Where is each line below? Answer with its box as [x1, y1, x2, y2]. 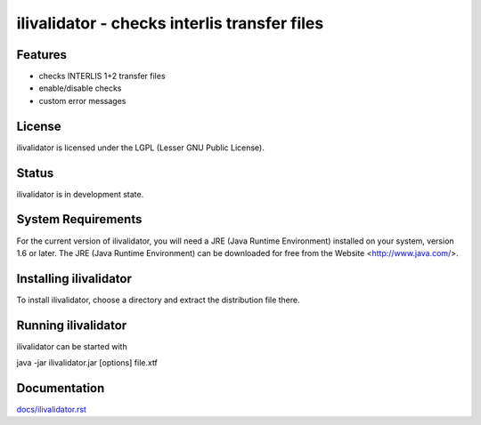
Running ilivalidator [16, 317, 127, 333]
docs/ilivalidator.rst [16, 405, 86, 415]
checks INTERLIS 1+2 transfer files [38, 71, 166, 82]
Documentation [16, 381, 105, 396]
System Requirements [16, 212, 143, 227]
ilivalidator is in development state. [16, 188, 144, 199]
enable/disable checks [38, 83, 122, 93]
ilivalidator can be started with [16, 341, 128, 351]
